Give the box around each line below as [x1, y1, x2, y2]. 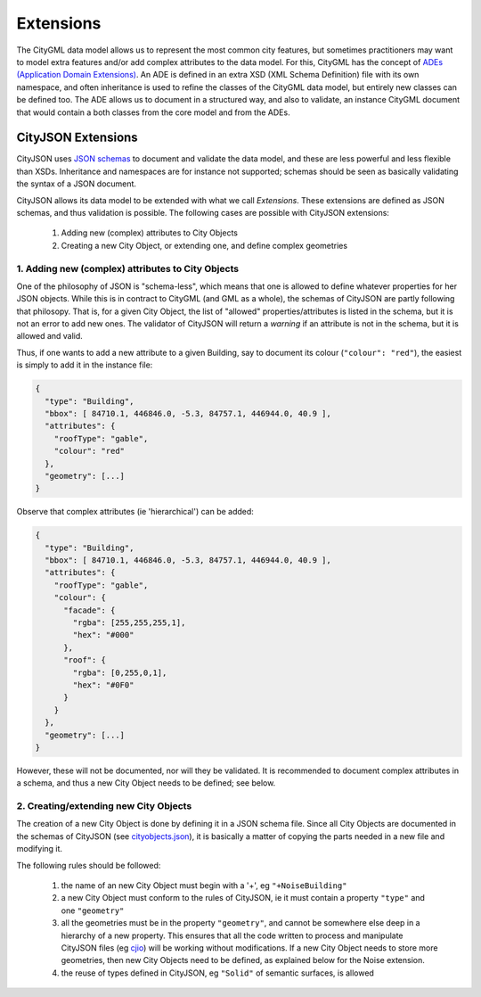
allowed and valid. [16, 331, 84, 342]
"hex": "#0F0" [72, 680, 135, 690]
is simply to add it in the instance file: [16, 359, 153, 370]
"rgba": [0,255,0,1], [72, 667, 167, 678]
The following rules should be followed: [16, 860, 161, 870]
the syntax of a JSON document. [16, 178, 137, 189]
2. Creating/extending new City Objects [16, 800, 192, 812]
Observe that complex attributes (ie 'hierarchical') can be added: [16, 507, 254, 517]
